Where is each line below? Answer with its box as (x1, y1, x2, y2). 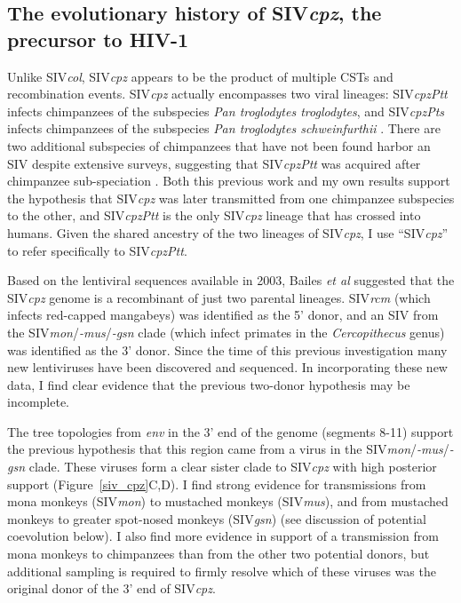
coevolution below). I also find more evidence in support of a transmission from (7, 527, 439, 545)
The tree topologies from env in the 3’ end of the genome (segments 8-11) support (7, 422, 454, 440)
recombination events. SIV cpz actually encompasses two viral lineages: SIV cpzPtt (7, 84, 448, 103)
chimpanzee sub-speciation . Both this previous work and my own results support (7, 171, 450, 190)
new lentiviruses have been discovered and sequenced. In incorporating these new (7, 358, 448, 377)
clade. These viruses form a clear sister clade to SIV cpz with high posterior (28, 457, 437, 476)
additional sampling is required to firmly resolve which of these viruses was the (7, 561, 436, 580)
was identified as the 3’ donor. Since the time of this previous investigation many (7, 340, 448, 359)
